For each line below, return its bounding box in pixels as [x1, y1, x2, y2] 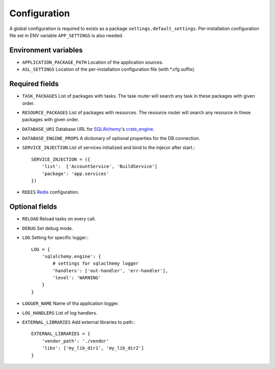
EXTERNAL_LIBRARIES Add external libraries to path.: [22, 319, 135, 325]
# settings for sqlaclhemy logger [52, 261, 139, 267]
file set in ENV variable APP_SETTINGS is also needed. [9, 32, 124, 38]
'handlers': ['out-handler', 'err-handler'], [52, 268, 168, 273]
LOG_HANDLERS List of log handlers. [22, 309, 98, 316]
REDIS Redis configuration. [22, 189, 79, 195]
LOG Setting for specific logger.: [22, 235, 89, 241]
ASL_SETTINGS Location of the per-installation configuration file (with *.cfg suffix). [22, 66, 196, 72]
